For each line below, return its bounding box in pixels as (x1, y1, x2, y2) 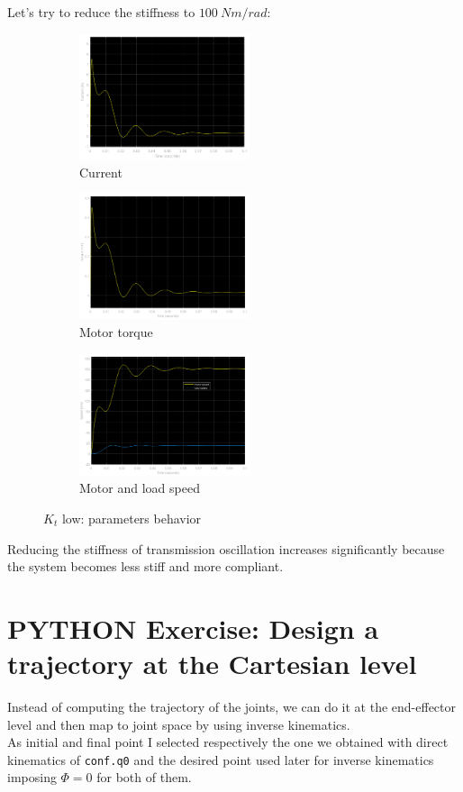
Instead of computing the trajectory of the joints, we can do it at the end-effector (7, 697, 457, 716)
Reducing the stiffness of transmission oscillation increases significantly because (7, 539, 445, 558)
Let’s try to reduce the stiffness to (7, 3, 195, 21)
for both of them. (96, 768, 192, 787)
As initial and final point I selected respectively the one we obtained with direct (7, 733, 449, 751)
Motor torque (79, 322, 153, 341)
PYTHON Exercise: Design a (7, 609, 379, 646)
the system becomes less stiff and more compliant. (7, 557, 284, 576)
